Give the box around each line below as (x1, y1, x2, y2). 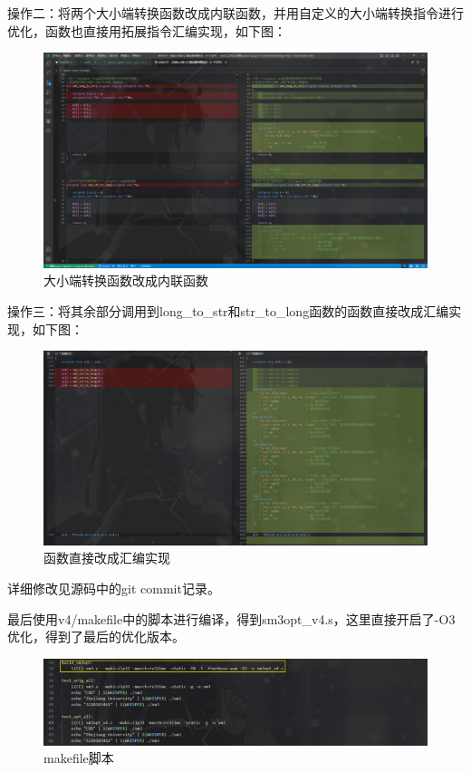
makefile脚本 (43, 748, 114, 767)
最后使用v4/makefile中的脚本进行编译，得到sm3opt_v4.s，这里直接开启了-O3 (7, 609, 456, 628)
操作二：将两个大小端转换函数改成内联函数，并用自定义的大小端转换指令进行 (7, 4, 464, 22)
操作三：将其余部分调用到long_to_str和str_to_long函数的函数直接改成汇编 (7, 302, 449, 321)
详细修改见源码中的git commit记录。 (7, 578, 220, 597)
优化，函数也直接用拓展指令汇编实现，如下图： (7, 21, 286, 40)
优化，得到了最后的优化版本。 (7, 627, 185, 646)
